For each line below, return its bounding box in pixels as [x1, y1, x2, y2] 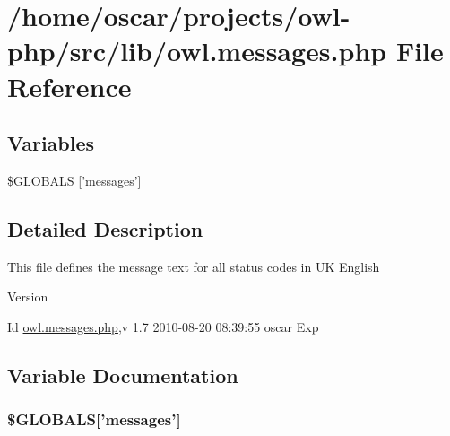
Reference [7, 67, 132, 104]
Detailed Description [7, 214, 203, 242]
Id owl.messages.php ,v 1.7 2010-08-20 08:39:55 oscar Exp [7, 317, 319, 336]
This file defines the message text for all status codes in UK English [7, 257, 380, 275]
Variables [7, 129, 95, 157]
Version [7, 287, 48, 306]
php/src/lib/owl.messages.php [7, 32, 387, 69]
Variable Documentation [7, 361, 238, 388]
